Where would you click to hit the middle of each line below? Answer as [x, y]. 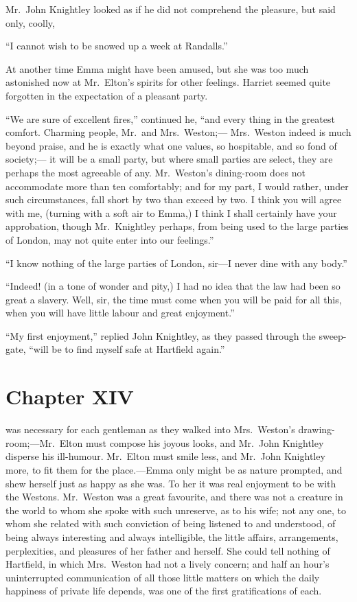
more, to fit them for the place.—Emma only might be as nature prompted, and [174, 469]
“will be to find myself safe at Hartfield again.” [127, 349]
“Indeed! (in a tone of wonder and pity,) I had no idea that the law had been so [173, 286]
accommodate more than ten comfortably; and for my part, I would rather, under [177, 186]
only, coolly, [30, 22]
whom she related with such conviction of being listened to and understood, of [171, 523]
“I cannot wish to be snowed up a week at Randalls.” [117, 46]
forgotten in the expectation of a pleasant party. [107, 95]
